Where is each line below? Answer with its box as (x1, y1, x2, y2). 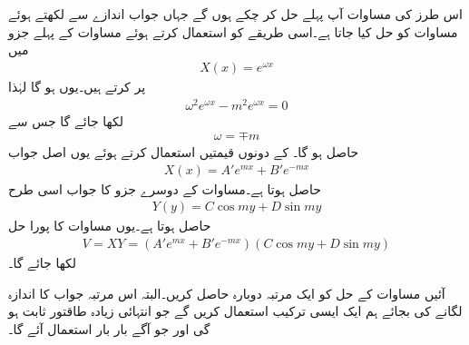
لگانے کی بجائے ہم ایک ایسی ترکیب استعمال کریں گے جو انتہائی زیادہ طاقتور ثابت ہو (8, 301, 463, 320)
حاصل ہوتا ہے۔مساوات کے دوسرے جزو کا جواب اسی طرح (8, 179, 321, 198)
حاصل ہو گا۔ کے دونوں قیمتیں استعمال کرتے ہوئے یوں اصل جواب (8, 143, 359, 162)
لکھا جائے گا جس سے (8, 111, 123, 130)
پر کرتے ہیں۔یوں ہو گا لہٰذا (8, 76, 146, 95)
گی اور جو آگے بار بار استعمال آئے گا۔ (8, 319, 210, 338)
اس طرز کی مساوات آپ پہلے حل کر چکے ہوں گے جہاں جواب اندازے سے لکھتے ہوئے (8, 5, 463, 23)
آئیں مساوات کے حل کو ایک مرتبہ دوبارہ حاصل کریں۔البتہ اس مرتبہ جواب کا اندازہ (8, 283, 445, 302)
